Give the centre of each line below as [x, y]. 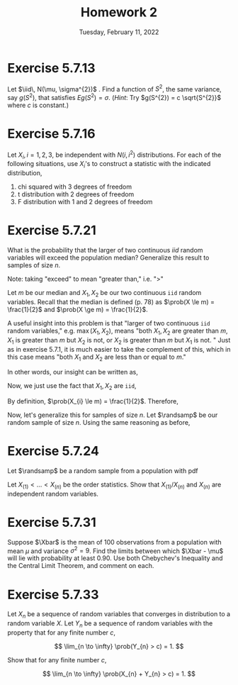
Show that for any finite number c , [57, 659]
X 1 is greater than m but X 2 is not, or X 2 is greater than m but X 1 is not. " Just [119, 341]
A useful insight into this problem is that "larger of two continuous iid [109, 323]
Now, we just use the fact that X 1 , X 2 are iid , [72, 387]
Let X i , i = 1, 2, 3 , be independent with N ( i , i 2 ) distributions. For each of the [114, 155]
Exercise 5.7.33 [53, 595]
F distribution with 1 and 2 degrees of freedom [85, 202]
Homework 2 [119, 12]
